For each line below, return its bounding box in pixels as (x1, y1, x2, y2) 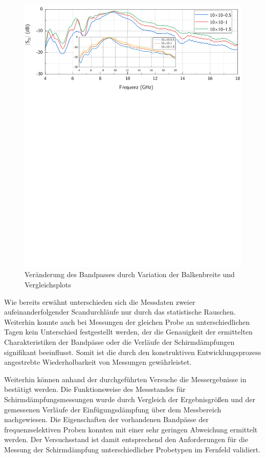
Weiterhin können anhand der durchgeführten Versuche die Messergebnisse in (4, 373, 247, 384)
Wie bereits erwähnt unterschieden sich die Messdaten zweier (4, 296, 195, 307)
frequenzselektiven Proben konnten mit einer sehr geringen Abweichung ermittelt (4, 424, 258, 434)
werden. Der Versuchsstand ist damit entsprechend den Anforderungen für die (4, 434, 248, 445)
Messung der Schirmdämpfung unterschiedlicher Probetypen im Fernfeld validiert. (4, 444, 261, 454)
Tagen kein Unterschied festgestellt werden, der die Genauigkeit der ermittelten (4, 326, 253, 337)
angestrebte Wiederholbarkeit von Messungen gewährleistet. (4, 357, 192, 367)
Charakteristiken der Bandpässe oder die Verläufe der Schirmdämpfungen (4, 336, 235, 347)
